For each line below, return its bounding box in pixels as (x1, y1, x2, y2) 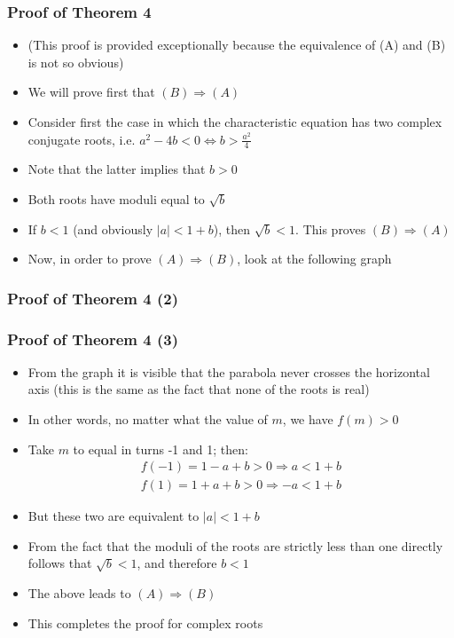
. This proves (295, 219, 366, 238)
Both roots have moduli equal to (27, 190, 205, 209)
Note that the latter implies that (27, 160, 206, 178)
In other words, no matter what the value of (27, 410, 268, 429)
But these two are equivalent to (27, 507, 200, 525)
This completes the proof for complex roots (27, 613, 263, 632)
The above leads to (27, 584, 131, 603)
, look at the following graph (237, 249, 392, 268)
